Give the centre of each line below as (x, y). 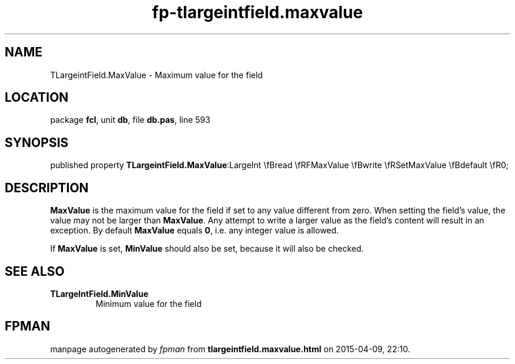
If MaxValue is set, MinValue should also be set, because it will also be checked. (207, 249)
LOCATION (37, 98)
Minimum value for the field (148, 303)
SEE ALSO (35, 271)
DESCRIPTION (47, 188)
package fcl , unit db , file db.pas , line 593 (130, 120)
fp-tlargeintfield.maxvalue (257, 12)
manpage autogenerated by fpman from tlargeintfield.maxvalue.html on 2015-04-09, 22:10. (230, 349)
